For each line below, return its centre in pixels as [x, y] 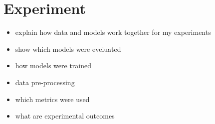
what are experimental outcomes [65, 116]
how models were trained [53, 65]
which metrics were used [52, 99]
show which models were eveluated [68, 49]
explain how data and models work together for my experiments [113, 32]
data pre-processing [45, 82]
